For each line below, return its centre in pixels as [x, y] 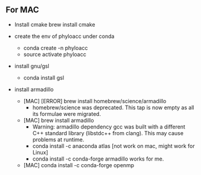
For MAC [23, 10]
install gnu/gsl [32, 66]
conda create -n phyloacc [56, 48]
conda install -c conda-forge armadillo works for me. [98, 159]
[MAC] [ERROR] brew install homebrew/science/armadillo [95, 101]
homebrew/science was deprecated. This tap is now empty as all [113, 107]
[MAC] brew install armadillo [59, 120]
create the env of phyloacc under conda [64, 36]
